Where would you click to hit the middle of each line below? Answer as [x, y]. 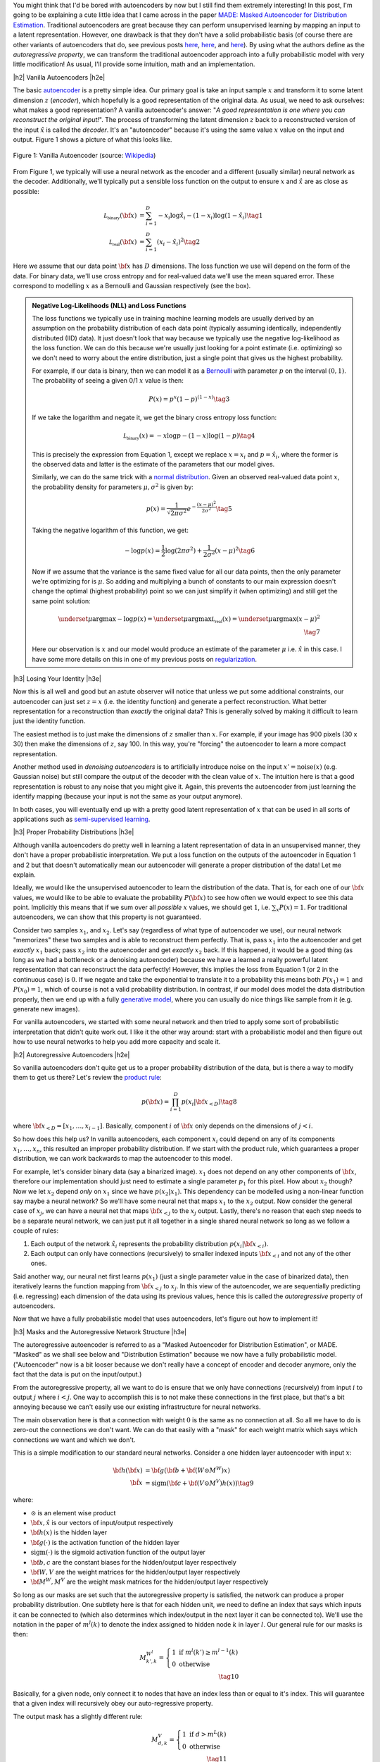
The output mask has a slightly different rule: [78, 1716]
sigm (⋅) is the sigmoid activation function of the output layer [118, 1552]
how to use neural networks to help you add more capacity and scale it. [117, 1042]
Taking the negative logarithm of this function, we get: [110, 530]
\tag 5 [224, 509]
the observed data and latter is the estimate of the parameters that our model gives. [153, 464]
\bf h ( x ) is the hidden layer [69, 1532]
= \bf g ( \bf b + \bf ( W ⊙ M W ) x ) [188, 1470]
